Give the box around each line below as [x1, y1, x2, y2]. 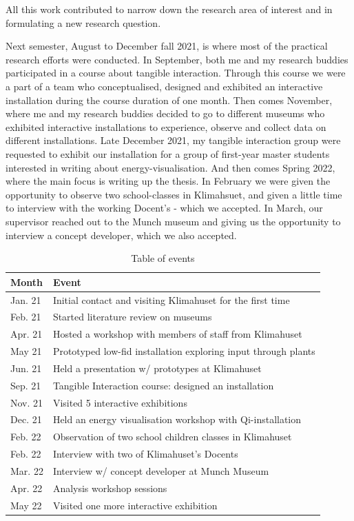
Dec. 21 [10, 412, 42, 427]
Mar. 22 [10, 463, 43, 478]
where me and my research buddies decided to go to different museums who [6, 106, 325, 121]
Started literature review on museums [52, 309, 212, 324]
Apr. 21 [10, 327, 43, 341]
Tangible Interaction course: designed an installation [52, 378, 274, 392]
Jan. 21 [10, 292, 41, 307]
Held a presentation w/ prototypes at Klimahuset [52, 360, 262, 375]
